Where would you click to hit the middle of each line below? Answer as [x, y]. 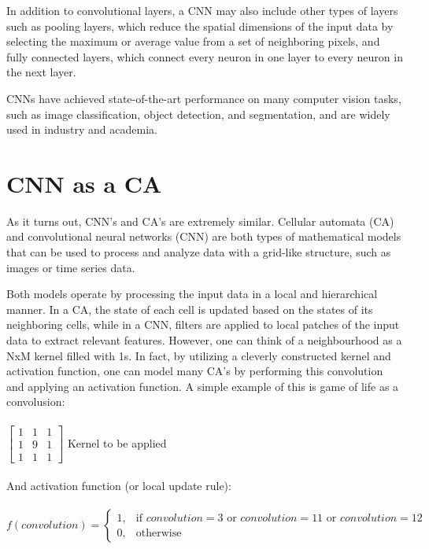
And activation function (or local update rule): [119, 486]
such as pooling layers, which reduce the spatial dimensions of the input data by [200, 26]
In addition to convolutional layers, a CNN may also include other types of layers [202, 10]
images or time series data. [71, 267]
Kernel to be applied [117, 442]
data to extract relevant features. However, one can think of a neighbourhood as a [204, 340]
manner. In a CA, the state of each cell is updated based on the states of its [190, 309]
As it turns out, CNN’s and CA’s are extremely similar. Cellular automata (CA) [200, 221]
